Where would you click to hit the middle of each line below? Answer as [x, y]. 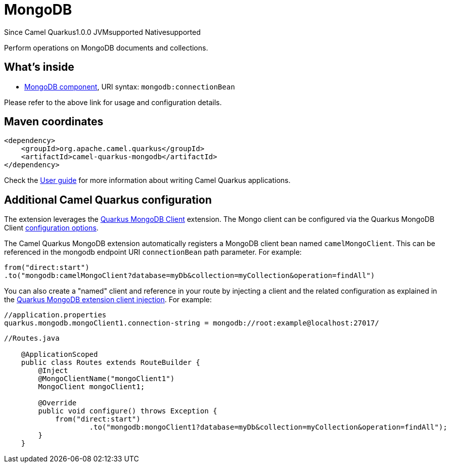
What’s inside [39, 67]
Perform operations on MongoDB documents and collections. [106, 48]
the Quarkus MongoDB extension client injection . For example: [108, 300]
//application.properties [55, 315]
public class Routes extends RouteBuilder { [110, 363]
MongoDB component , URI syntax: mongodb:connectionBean [130, 86]
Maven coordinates [54, 122]
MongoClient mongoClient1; [92, 387]
